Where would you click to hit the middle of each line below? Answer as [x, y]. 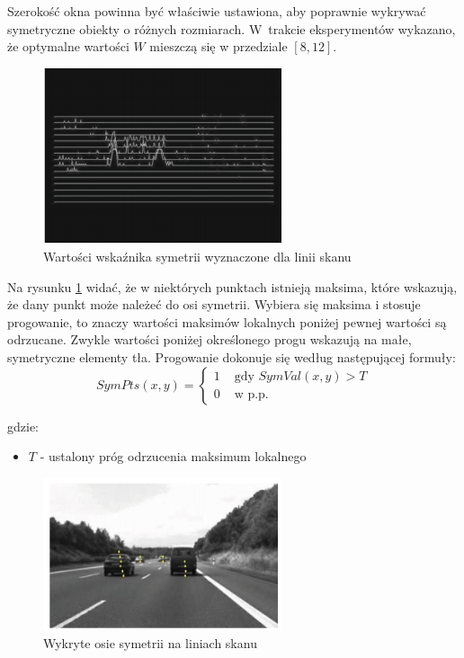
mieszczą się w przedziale [219, 46]
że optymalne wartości [68, 46]
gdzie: [23, 426]
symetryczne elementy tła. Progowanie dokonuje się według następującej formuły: [232, 357]
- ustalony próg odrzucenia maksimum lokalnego [173, 456]
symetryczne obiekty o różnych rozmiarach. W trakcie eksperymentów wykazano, [232, 28]
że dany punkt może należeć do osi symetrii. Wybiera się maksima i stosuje [214, 304]
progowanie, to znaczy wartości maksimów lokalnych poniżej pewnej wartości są [227, 321]
